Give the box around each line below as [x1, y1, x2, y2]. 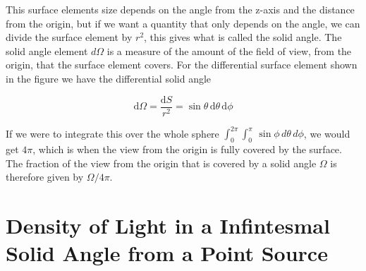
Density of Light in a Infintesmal [6, 210, 330, 239]
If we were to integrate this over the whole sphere [6, 126, 219, 140]
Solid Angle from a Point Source [6, 239, 328, 267]
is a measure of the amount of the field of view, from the [106, 43, 352, 58]
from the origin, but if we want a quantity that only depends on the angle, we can [6, 16, 360, 30]
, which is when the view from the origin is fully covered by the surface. [32, 141, 342, 156]
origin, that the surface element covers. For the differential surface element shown [6, 57, 358, 72]
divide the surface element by [6, 30, 133, 44]
